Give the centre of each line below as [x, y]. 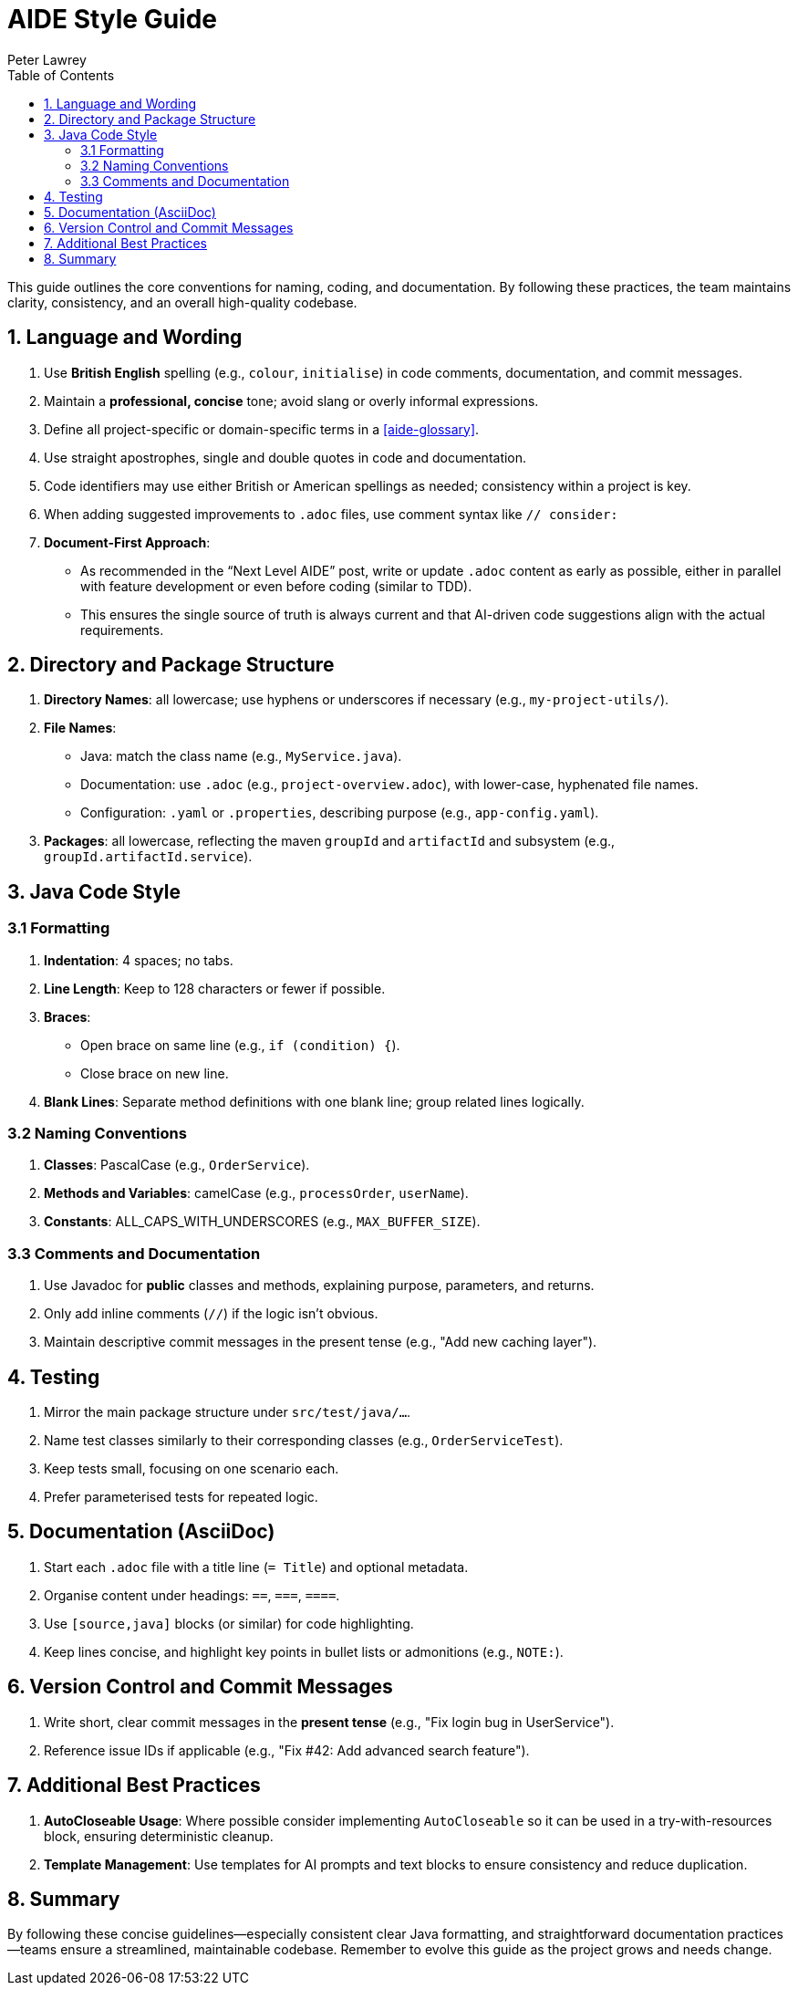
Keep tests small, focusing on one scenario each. [192, 1468]
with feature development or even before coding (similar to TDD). [276, 586]
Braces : [67, 1016]
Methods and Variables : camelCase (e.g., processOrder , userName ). [256, 1193]
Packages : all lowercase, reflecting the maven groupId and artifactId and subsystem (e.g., [330, 841]
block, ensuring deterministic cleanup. [159, 1836]
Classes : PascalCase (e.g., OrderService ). [177, 1165]
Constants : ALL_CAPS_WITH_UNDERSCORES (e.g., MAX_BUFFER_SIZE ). [262, 1222]
